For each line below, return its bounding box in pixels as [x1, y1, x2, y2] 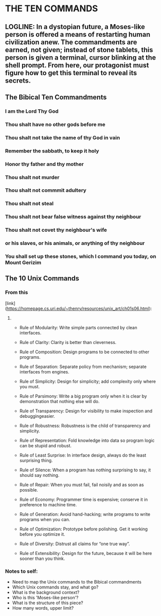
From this [5, 289, 28, 296]
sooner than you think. [19, 555, 65, 561]
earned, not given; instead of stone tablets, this [5, 45, 153, 54]
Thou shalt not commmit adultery [5, 187, 87, 194]
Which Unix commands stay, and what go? [12, 584, 99, 590]
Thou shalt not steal [5, 200, 54, 207]
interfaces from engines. [19, 369, 70, 374]
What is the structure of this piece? [12, 600, 83, 606]
